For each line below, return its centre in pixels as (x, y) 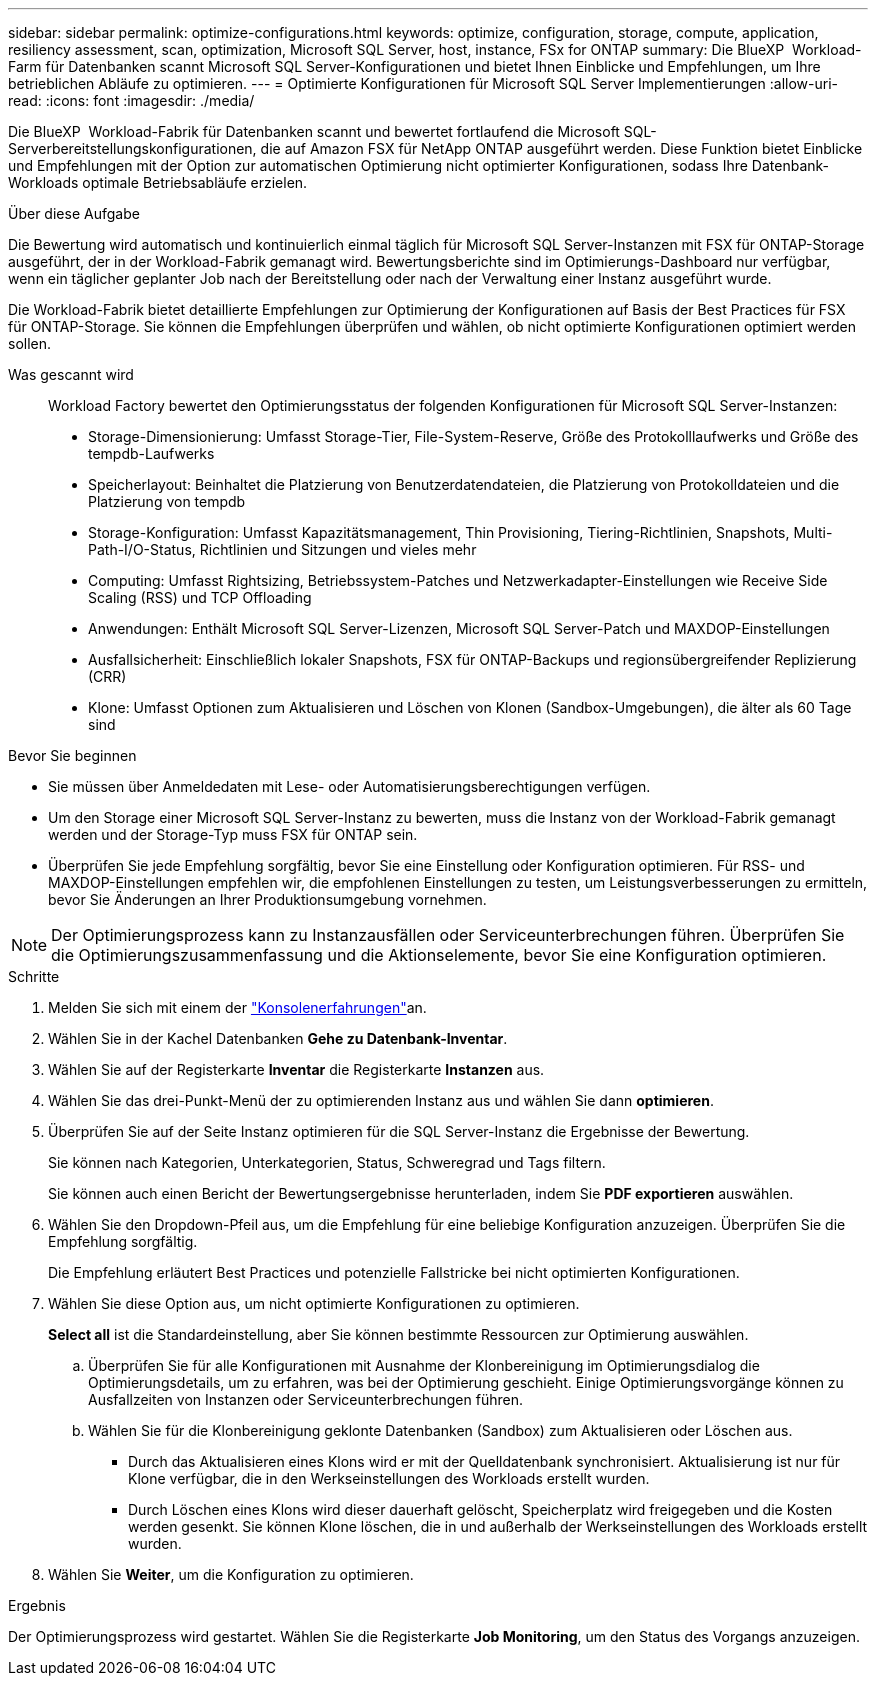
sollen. (30, 343)
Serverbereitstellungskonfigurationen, (132, 148)
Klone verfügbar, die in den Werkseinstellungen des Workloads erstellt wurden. (389, 1478)
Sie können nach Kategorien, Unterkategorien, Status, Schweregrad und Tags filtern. (327, 1162)
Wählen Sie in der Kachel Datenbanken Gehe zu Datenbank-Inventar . (278, 1038)
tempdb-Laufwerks (151, 453)
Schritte (34, 976)
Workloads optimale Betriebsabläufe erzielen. (158, 182)
